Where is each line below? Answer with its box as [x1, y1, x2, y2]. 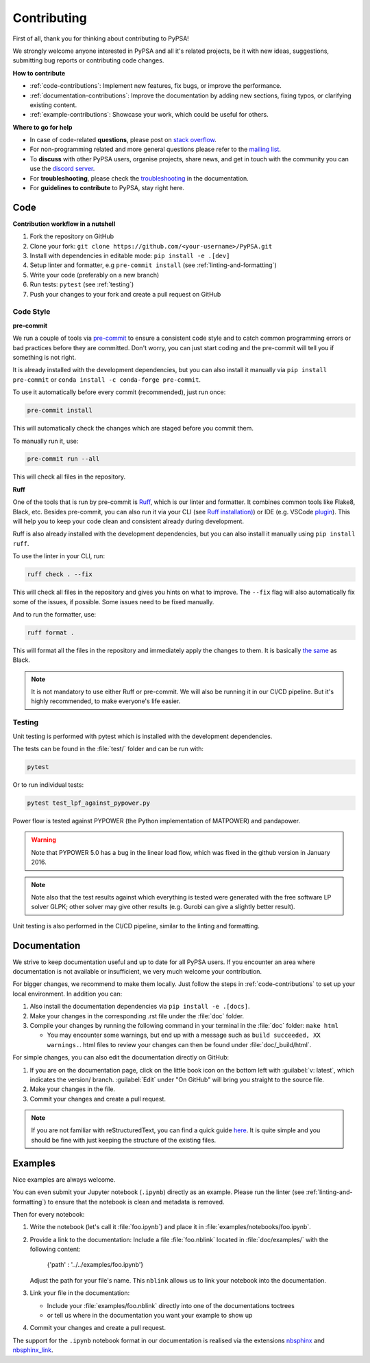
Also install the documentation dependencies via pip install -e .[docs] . [29, 1003, 250, 1011]
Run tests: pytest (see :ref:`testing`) [29, 280, 134, 288]
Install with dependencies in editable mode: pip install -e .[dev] [29, 251, 230, 260]
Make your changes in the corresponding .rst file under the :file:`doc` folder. [29, 1011, 245, 1020]
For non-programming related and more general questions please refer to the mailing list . [29, 145, 281, 154]
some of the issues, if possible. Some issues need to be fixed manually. [12, 597, 214, 606]
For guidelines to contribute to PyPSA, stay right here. [29, 184, 185, 192]
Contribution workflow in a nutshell [12, 220, 116, 228]
